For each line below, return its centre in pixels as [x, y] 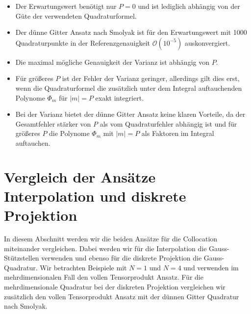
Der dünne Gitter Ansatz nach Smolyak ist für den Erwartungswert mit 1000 [131, 32]
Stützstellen [22, 258]
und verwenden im [211, 267]
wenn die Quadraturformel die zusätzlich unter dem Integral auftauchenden [129, 88]
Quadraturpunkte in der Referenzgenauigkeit [83, 42]
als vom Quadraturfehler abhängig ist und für [168, 123]
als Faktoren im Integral [178, 133]
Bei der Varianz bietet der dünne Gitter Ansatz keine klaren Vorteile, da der [130, 114]
